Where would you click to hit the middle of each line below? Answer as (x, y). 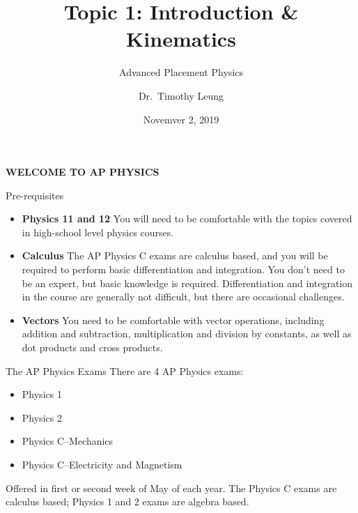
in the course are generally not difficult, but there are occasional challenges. (183, 297)
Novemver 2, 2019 (181, 119)
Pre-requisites (35, 195)
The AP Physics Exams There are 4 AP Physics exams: (125, 370)
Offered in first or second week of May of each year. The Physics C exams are (171, 488)
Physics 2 (42, 417)
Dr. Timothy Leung (181, 95)
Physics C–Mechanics (68, 441)
